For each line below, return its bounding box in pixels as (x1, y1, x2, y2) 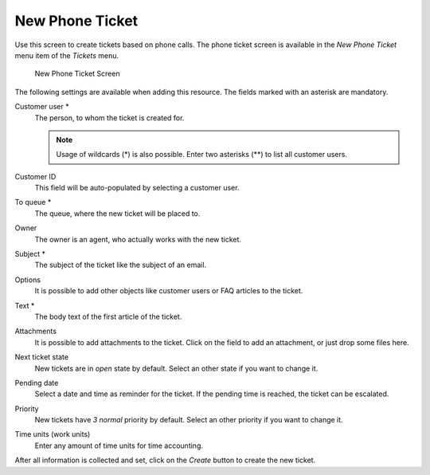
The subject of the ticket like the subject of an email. (34, 260, 207, 270)
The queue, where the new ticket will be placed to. (34, 208, 201, 218)
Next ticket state (14, 352, 69, 362)
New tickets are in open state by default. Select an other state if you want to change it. (34, 363, 319, 373)
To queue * (14, 198, 52, 207)
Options (14, 275, 41, 285)
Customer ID (14, 171, 57, 181)
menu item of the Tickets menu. (14, 50, 119, 60)
